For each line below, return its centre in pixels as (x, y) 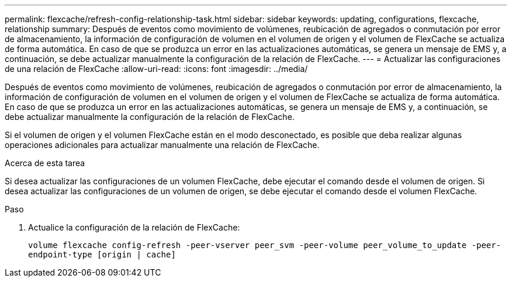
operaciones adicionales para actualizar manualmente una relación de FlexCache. (162, 145)
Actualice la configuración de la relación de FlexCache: (134, 227)
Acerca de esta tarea (45, 163)
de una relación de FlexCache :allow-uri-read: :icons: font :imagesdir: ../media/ (156, 69)
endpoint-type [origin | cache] (102, 255)
